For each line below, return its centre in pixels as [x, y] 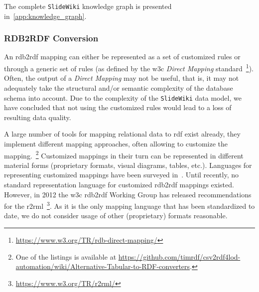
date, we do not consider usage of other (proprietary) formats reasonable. [116, 216]
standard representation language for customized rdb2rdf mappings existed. [119, 184]
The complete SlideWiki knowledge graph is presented [88, 6]
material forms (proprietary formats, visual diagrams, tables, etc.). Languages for [128, 165]
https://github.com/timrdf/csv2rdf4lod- [179, 256]
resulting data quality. [38, 117]
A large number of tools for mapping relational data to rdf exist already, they [122, 134]
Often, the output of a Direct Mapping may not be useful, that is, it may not [122, 78]
